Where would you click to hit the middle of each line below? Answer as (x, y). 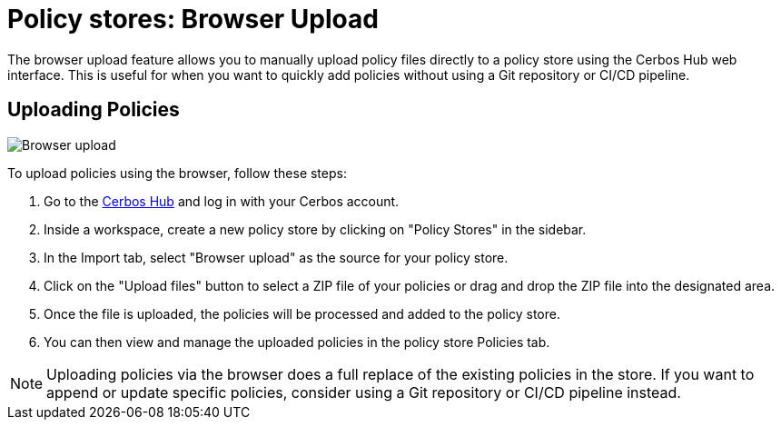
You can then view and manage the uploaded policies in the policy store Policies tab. (297, 342)
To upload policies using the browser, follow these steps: (177, 173)
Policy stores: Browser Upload (193, 19)
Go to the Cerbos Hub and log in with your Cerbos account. (222, 201)
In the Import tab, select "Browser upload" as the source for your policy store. (276, 257)
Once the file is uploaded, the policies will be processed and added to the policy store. (302, 313)
